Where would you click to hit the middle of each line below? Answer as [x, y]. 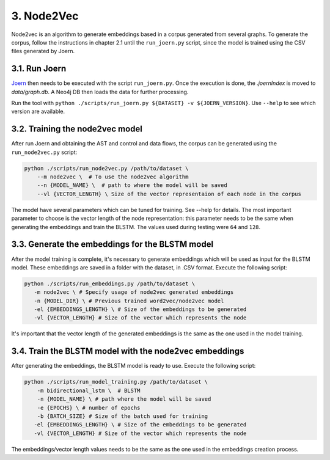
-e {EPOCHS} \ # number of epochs [89, 407]
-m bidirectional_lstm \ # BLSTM [89, 390]
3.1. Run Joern [39, 69]
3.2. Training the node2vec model [77, 129]
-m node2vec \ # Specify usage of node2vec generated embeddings [134, 292]
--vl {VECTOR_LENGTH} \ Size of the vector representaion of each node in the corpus [169, 194]
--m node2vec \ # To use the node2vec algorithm [113, 177]
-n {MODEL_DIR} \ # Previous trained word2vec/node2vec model [129, 301]
